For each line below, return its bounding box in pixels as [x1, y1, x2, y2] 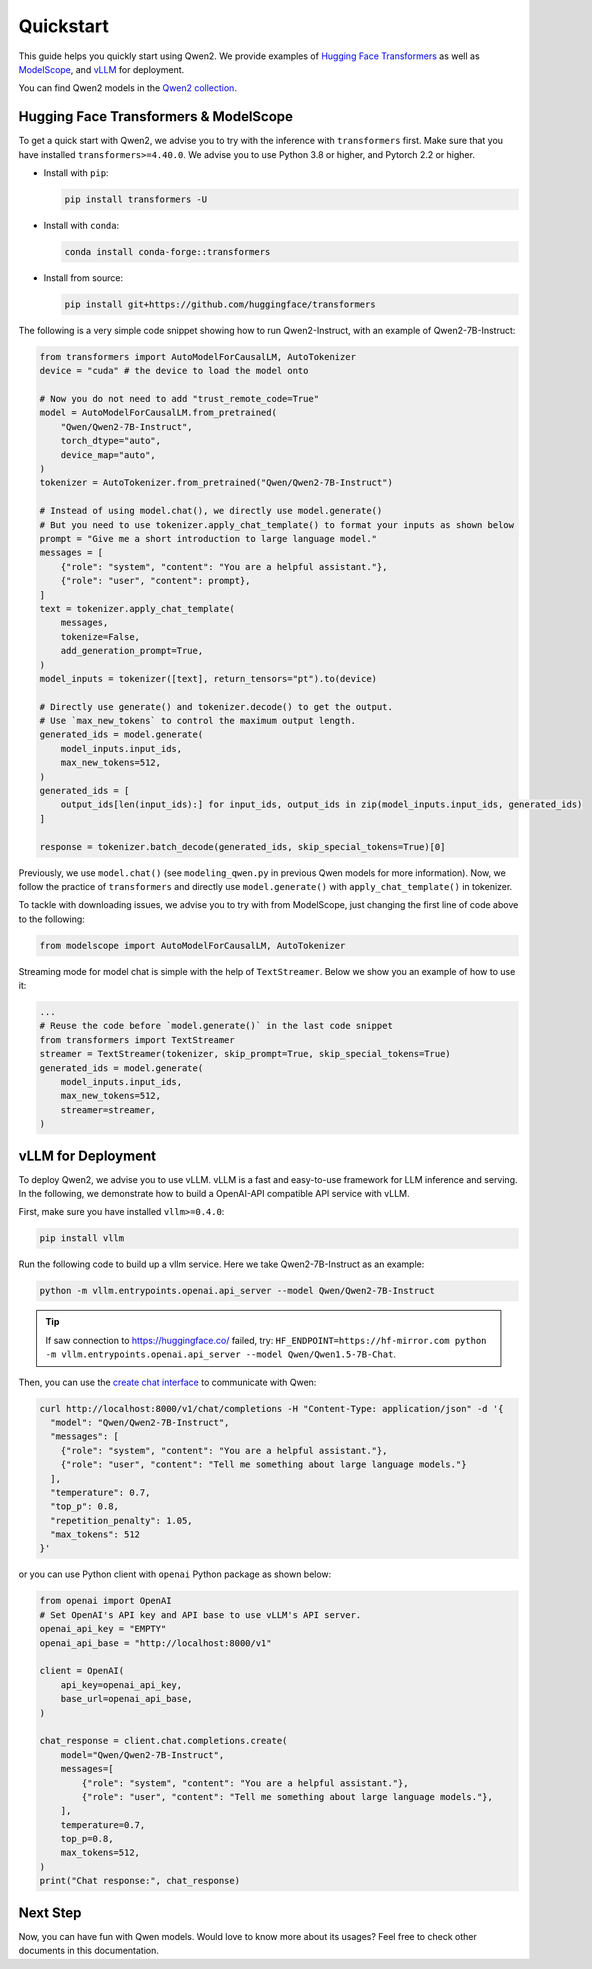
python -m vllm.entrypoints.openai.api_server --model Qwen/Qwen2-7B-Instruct [39, 1285, 435, 1297]
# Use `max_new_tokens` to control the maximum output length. [39, 715, 357, 727]
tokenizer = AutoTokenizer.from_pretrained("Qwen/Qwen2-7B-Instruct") [39, 477, 394, 489]
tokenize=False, [60, 631, 140, 642]
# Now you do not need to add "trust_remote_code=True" [39, 393, 320, 405]
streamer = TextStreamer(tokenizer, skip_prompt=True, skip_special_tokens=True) [39, 1048, 452, 1060]
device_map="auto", [60, 449, 157, 460]
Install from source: [43, 271, 124, 284]
